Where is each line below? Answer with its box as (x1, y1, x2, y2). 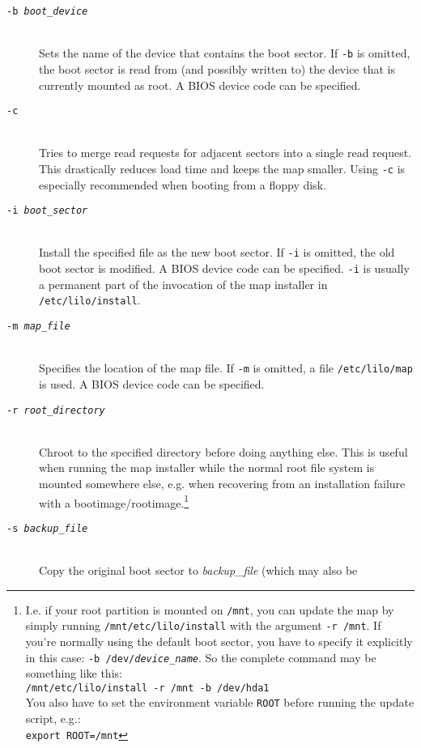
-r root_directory (6, 404, 105, 416)
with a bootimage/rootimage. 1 (39, 491, 189, 511)
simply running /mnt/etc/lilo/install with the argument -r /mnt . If (25, 617, 381, 634)
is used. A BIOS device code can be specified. (39, 375, 265, 392)
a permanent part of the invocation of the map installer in (39, 275, 328, 292)
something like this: (25, 665, 122, 682)
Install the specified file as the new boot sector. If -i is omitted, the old (39, 244, 395, 261)
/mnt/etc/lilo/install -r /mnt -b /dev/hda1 (25, 682, 270, 694)
